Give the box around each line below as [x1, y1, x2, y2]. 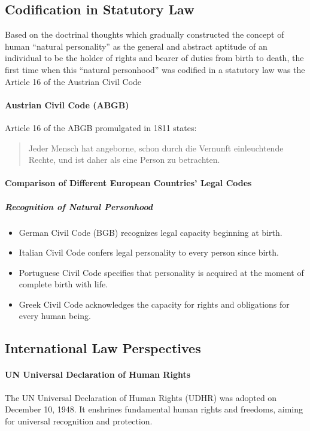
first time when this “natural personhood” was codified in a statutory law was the [5, 63, 305, 75]
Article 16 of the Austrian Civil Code [5, 75, 142, 87]
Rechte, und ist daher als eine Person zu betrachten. [28, 153, 220, 166]
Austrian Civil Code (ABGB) [5, 98, 129, 111]
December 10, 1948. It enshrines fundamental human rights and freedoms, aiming [5, 403, 303, 415]
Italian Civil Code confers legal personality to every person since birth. [19, 246, 279, 259]
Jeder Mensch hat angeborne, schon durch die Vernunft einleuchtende [28, 141, 284, 154]
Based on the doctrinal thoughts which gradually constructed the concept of [5, 28, 284, 41]
